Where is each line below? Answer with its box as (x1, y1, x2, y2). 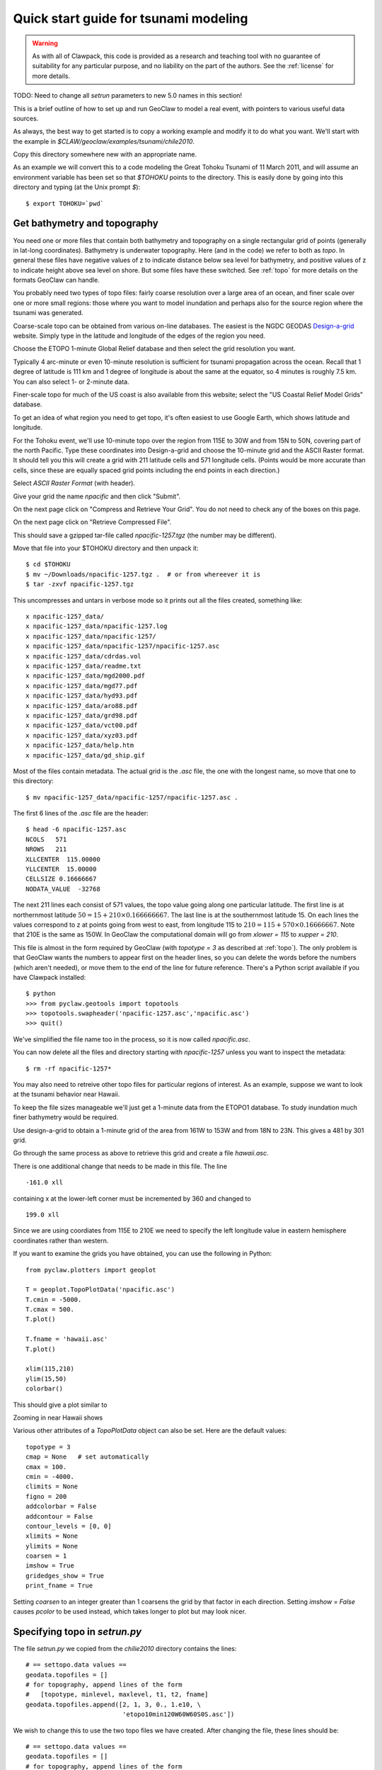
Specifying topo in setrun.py (13, 1626, 141, 1638)
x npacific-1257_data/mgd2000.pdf (25, 672, 145, 680)
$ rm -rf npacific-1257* (25, 1064, 112, 1073)
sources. (13, 114, 39, 122)
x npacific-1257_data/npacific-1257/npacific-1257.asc (25, 642, 220, 651)
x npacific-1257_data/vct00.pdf (25, 721, 138, 729)
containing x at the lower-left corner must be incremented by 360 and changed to (13, 1194, 251, 1203)
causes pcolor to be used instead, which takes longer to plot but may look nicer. (13, 1607, 247, 1616)
